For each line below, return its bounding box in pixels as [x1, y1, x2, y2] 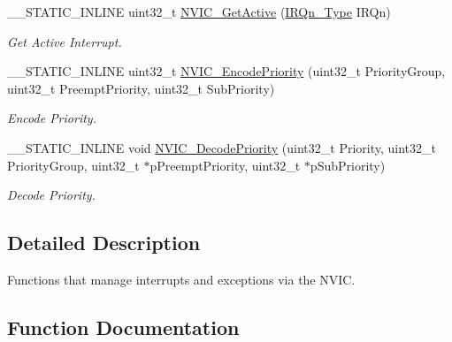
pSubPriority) [310, 156, 386, 174]
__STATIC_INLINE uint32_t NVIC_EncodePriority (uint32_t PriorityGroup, [7, 62, 446, 80]
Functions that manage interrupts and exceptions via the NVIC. [7, 270, 356, 288]
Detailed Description [7, 229, 201, 256]
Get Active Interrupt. [7, 32, 122, 50]
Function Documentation [7, 313, 240, 340]
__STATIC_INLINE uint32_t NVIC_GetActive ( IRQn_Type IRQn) [7, 3, 391, 20]
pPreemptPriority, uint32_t [149, 156, 301, 174]
